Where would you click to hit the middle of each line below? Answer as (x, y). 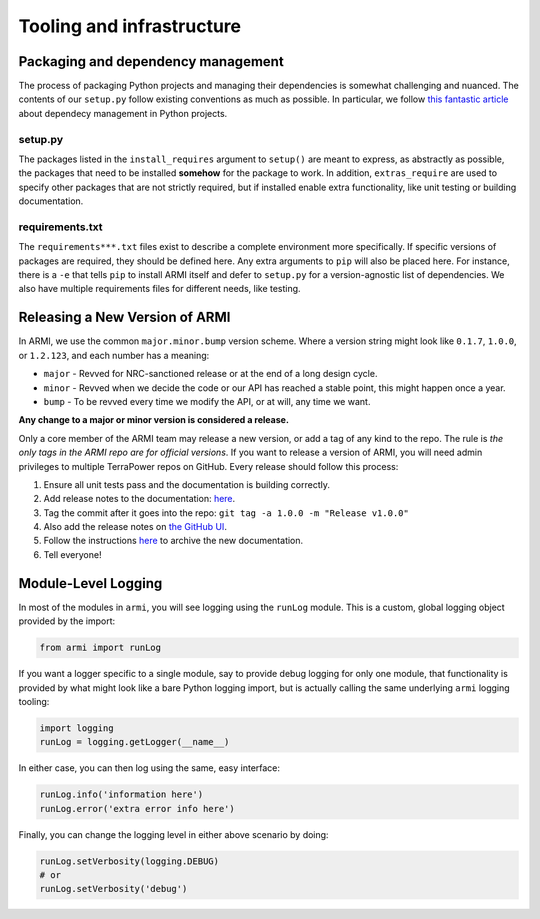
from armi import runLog (100, 648)
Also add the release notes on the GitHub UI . (135, 527)
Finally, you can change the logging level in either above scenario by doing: (173, 834)
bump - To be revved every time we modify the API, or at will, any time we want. (207, 401)
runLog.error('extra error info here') (137, 808)
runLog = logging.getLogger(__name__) (134, 742)
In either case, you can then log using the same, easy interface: (149, 768)
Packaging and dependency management (151, 61)
